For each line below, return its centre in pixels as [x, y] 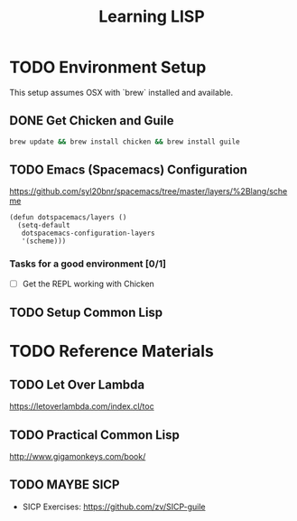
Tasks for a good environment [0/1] [88, 264]
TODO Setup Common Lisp [86, 313]
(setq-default [44, 226]
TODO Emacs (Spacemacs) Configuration [129, 170]
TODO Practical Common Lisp [95, 435]
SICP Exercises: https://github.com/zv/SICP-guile [114, 507]
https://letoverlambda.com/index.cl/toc [82, 406]
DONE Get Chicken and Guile [92, 121]
